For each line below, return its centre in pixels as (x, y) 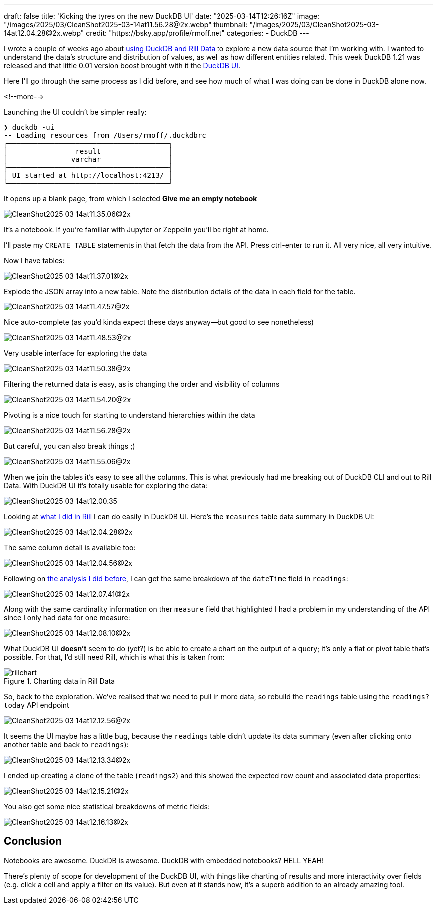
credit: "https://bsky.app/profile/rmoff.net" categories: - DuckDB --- (198, 33)
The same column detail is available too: (70, 547)
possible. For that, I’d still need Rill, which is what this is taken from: (114, 657)
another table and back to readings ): (66, 745)
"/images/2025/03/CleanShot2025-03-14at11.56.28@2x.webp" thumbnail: (126, 25)
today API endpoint (37, 705)
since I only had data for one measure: (67, 618)
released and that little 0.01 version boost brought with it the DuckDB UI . (122, 66)
